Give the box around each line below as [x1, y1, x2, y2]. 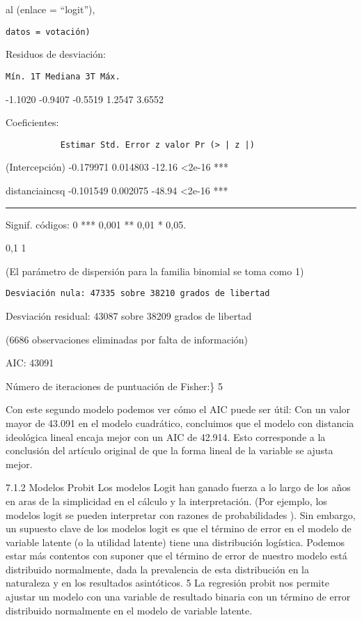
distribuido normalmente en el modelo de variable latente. [6, 603, 253, 617]
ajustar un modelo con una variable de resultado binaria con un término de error [6, 589, 351, 604]
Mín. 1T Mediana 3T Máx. [6, 71, 120, 82]
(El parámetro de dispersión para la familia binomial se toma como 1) [6, 263, 304, 278]
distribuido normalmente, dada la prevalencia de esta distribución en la [6, 561, 309, 576]
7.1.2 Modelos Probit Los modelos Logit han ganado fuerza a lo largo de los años [6, 480, 351, 495]
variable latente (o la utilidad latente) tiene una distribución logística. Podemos [6, 534, 345, 549]
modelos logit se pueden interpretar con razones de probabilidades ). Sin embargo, [6, 507, 356, 522]
